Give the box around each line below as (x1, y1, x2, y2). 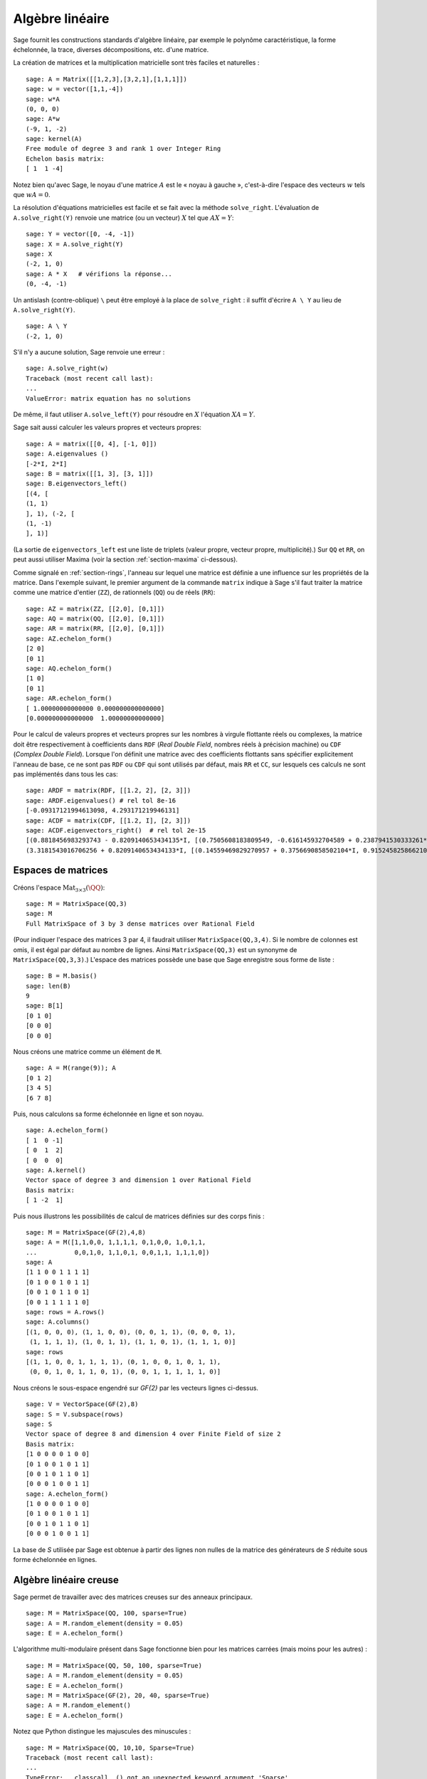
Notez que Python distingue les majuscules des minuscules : (13, 1727, 191, 1736)
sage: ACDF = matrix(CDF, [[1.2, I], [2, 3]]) (26, 816, 191, 825)
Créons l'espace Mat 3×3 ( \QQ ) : (13, 883, 105, 893)
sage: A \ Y (26, 322, 68, 330)
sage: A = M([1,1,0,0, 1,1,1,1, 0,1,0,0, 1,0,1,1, (26, 1238, 206, 1247)
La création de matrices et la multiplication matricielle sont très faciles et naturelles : (13, 58, 260, 67)
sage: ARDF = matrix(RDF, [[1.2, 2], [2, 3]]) (26, 786, 191, 795)
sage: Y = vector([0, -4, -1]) (26, 230, 135, 238)
